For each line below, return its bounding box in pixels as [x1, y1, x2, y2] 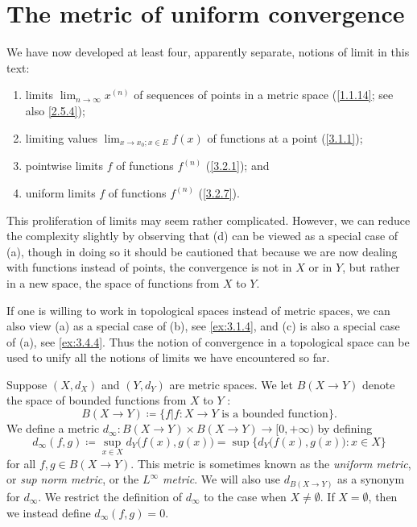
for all [6, 454, 36, 471]
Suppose [6, 376, 47, 392]
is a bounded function [221, 409, 328, 421]
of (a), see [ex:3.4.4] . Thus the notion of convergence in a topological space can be [6, 333, 410, 350]
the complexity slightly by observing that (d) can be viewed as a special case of [6, 227, 398, 244]
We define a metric [6, 420, 100, 437]
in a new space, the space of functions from [6, 274, 220, 291]
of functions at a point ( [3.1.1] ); [207, 129, 363, 146]
